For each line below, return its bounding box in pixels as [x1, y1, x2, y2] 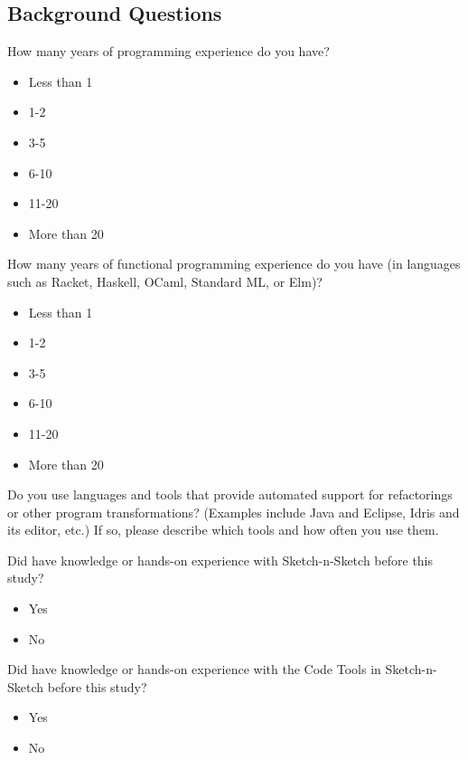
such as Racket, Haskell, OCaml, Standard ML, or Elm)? [7, 271, 323, 290]
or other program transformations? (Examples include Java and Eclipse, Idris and [7, 502, 460, 521]
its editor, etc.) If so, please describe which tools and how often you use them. [7, 520, 439, 539]
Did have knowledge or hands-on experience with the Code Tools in [7, 660, 381, 679]
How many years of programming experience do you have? [7, 42, 330, 61]
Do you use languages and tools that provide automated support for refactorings [7, 485, 453, 504]
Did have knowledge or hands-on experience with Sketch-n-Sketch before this [7, 550, 434, 569]
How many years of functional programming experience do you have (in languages [7, 254, 461, 273]
